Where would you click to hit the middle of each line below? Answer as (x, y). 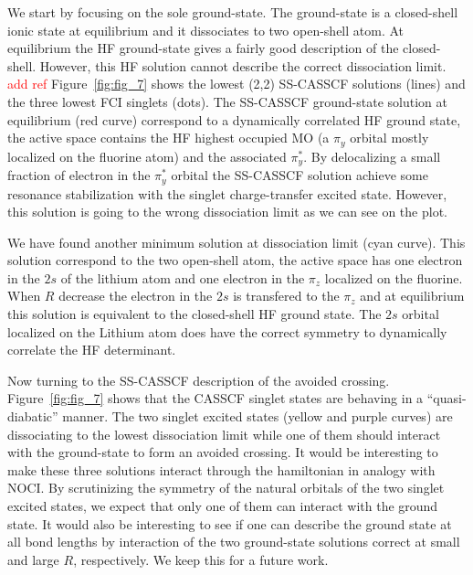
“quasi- (447, 398)
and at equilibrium (412, 296)
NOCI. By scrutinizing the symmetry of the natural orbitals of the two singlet (226, 488)
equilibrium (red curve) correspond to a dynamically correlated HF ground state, (234, 119)
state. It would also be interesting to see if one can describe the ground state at (230, 523)
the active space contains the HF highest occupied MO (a (168, 138)
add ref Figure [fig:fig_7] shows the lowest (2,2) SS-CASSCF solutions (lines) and (236, 84)
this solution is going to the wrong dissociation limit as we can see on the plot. (227, 212)
